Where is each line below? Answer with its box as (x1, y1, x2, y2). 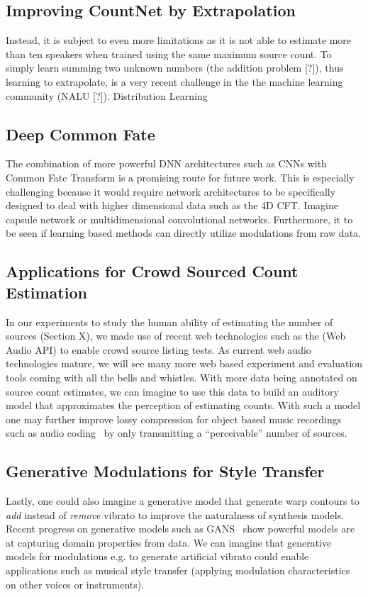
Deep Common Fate (6, 123, 155, 145)
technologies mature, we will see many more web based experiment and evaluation (6, 356, 363, 371)
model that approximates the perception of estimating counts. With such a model (6, 398, 361, 413)
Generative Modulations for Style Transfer (6, 460, 325, 482)
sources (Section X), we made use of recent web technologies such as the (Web (6, 328, 346, 343)
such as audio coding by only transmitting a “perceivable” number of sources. (6, 425, 347, 440)
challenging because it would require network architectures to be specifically (6, 184, 336, 199)
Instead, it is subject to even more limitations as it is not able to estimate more (6, 33, 352, 48)
